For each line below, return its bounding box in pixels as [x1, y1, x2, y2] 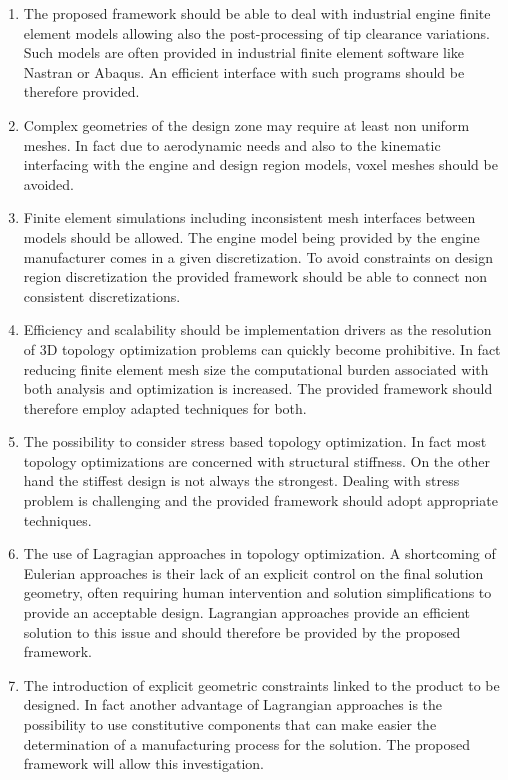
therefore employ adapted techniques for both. [23, 397, 307, 418]
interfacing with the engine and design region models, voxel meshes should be [23, 154, 498, 175]
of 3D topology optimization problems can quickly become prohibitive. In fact [23, 338, 501, 359]
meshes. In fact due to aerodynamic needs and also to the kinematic [23, 134, 441, 155]
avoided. [23, 173, 74, 194]
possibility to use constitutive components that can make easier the [23, 714, 437, 734]
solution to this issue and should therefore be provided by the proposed [23, 621, 461, 642]
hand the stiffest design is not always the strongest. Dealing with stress [23, 470, 460, 491]
